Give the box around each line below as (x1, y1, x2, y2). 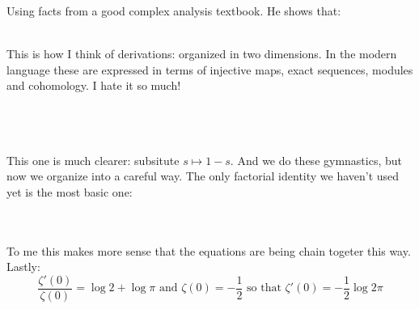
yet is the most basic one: (6, 183, 133, 200)
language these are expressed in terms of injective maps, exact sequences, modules (6, 61, 413, 78)
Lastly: (6, 258, 40, 275)
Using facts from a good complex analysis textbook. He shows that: (6, 2, 341, 19)
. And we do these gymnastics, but (230, 151, 402, 168)
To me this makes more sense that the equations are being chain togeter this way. (6, 242, 411, 259)
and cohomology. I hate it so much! (6, 77, 181, 94)
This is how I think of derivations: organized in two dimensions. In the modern (6, 45, 397, 62)
